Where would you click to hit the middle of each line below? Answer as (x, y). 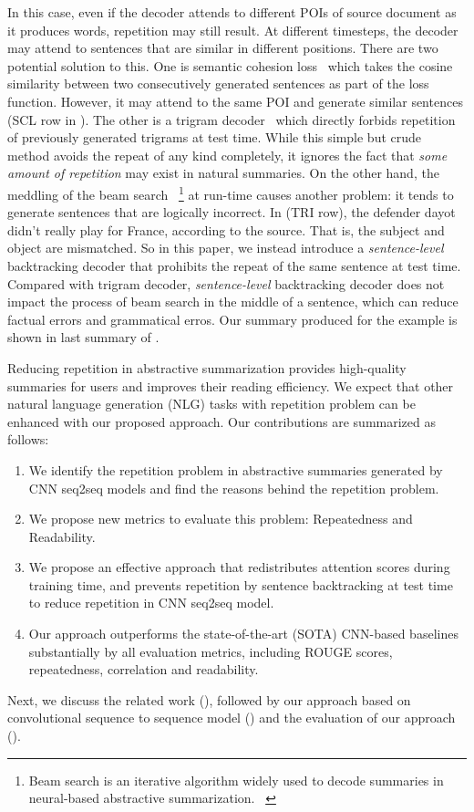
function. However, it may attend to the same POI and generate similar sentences (235, 101)
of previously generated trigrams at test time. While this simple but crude (215, 137)
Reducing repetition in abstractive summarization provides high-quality (207, 367)
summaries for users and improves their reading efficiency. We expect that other (231, 385)
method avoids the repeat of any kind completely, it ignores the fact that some (227, 155)
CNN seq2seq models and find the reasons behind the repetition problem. (234, 488)
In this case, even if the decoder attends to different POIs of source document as (232, 12)
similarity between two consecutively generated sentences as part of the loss (218, 83)
